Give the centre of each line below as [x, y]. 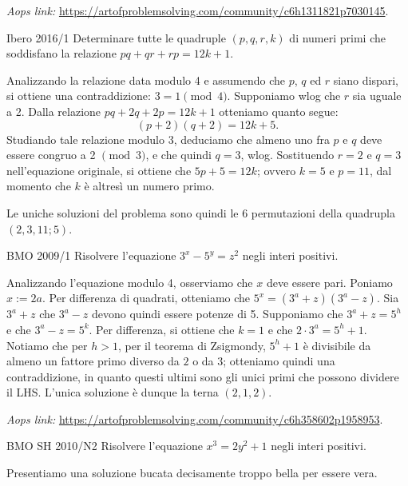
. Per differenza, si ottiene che [162, 329]
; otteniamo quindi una [279, 361]
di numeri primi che [337, 37]
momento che [39, 186]
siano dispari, [366, 80]
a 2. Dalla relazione [54, 111]
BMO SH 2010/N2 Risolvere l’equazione [105, 446]
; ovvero [276, 170]
